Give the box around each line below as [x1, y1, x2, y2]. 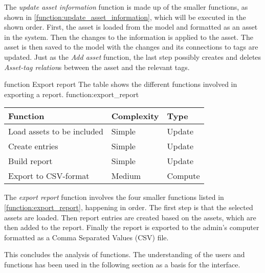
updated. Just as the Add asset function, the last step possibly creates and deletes [4, 51, 261, 62]
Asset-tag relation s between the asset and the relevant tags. [4, 61, 190, 72]
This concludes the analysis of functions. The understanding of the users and [4, 249, 245, 260]
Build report [8, 155, 53, 167]
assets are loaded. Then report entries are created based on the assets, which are [4, 212, 256, 222]
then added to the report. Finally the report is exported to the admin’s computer [4, 222, 259, 233]
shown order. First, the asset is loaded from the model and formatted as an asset [4, 21, 258, 32]
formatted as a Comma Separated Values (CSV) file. [4, 232, 169, 242]
